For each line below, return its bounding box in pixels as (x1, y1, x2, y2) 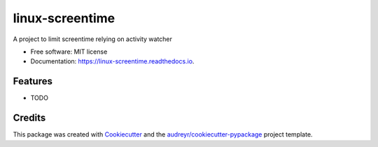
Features (13, 75, 52, 87)
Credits (13, 112, 46, 124)
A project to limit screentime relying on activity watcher (13, 35, 173, 43)
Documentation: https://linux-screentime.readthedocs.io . (30, 57, 195, 65)
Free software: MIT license (30, 47, 108, 56)
